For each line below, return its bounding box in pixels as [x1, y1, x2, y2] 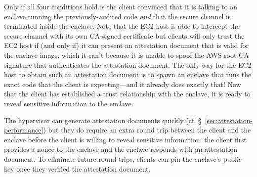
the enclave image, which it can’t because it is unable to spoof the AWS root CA [4, 49, 249, 60]
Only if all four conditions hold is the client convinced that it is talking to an [4, 1, 238, 11]
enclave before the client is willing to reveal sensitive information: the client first [4, 134, 247, 144]
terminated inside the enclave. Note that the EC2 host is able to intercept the [4, 21, 240, 31]
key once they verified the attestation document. [4, 163, 151, 174]
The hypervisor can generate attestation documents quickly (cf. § [4, 115, 202, 125]
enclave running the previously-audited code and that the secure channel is [4, 11, 231, 21]
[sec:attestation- [205, 115, 253, 125]
